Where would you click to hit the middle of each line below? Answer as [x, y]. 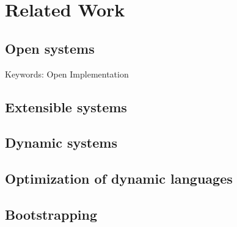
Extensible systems [66, 106]
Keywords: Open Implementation [67, 74]
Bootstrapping [51, 214]
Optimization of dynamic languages [119, 178]
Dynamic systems [61, 142]
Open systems [50, 48]
